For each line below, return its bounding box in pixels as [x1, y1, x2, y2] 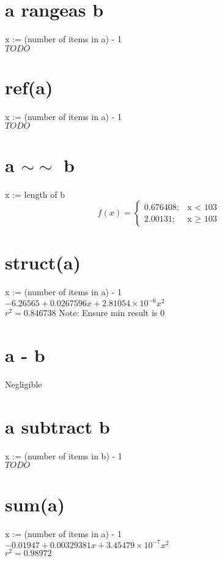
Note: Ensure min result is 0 [59, 306, 165, 319]
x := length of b [5, 187, 65, 200]
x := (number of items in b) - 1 [5, 449, 122, 462]
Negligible [5, 378, 42, 391]
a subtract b [5, 413, 110, 439]
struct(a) [5, 250, 81, 275]
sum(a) [5, 491, 65, 516]
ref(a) [5, 74, 53, 99]
